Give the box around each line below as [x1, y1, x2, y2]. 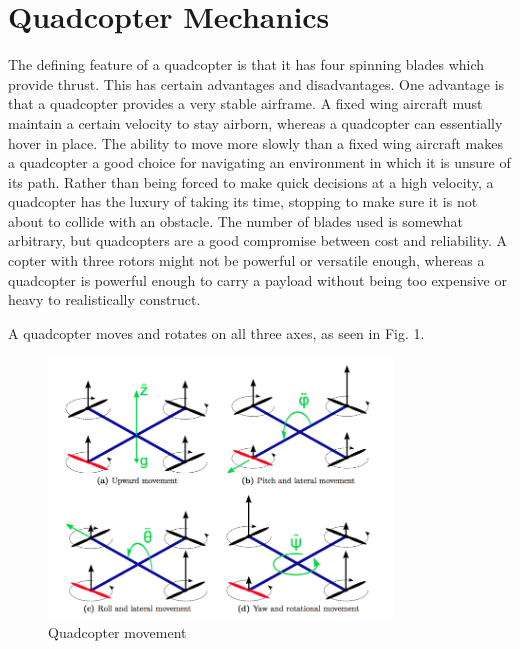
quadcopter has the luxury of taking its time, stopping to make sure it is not [8, 191, 478, 212]
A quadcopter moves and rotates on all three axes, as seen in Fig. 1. [8, 322, 425, 343]
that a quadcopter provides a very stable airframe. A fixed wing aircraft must [8, 93, 483, 114]
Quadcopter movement [48, 622, 187, 643]
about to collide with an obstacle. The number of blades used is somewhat [8, 210, 464, 231]
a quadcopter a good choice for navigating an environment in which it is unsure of [8, 152, 511, 173]
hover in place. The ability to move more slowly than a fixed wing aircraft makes [8, 132, 503, 153]
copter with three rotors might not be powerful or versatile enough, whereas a [8, 250, 485, 271]
